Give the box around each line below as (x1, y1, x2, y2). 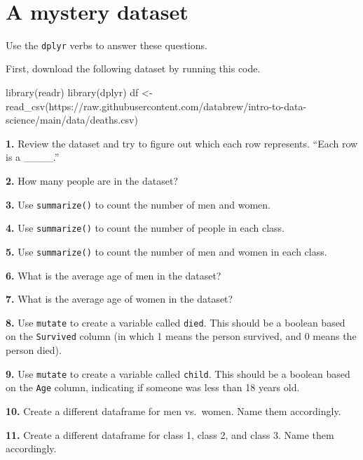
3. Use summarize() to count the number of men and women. (6, 197, 270, 211)
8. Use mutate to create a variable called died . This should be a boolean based (6, 315, 345, 329)
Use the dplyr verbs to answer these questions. (6, 37, 207, 52)
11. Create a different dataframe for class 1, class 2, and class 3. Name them (6, 427, 334, 442)
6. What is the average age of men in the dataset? (6, 268, 221, 282)
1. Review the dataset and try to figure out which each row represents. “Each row (6, 136, 358, 150)
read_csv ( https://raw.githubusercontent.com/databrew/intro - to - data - (6, 98, 307, 113)
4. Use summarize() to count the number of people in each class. (6, 221, 285, 235)
